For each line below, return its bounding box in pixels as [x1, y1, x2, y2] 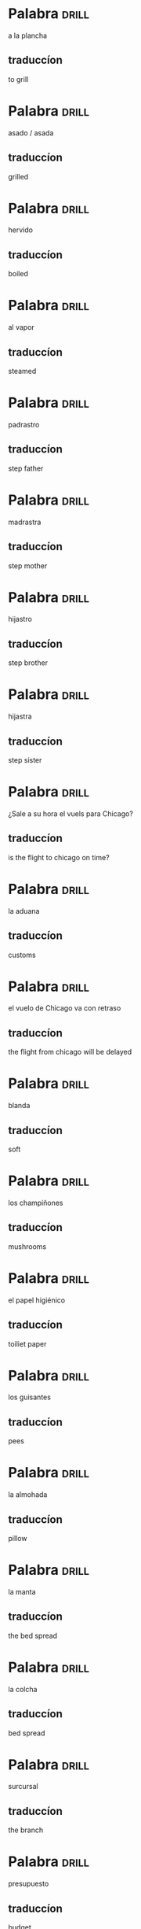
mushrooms [8, 1241, 47, 1251]
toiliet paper [8, 1339, 47, 1348]
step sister [8, 756, 42, 764]
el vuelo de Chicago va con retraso [8, 1003, 121, 1013]
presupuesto [8, 1879, 49, 1889]
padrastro [8, 419, 40, 429]
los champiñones [8, 1198, 63, 1207]
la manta [8, 1587, 37, 1596]
